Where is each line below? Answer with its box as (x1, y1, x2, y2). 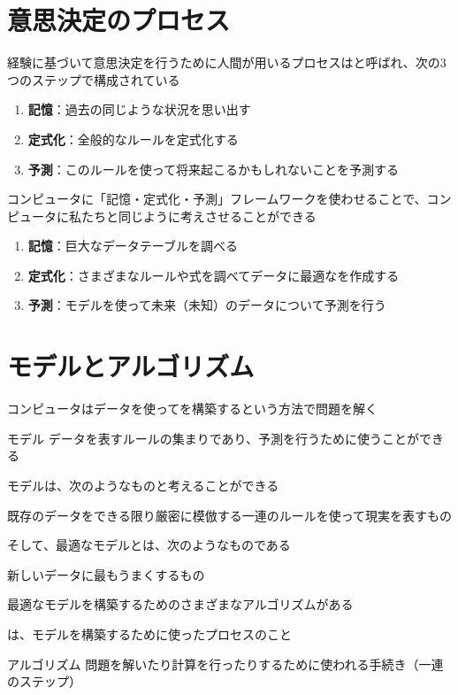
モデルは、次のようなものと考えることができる (7, 475, 279, 494)
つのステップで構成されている (7, 70, 180, 89)
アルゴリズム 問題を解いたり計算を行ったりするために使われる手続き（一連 (7, 654, 444, 673)
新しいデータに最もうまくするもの (7, 565, 205, 583)
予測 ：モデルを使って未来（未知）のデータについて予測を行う (27, 296, 386, 314)
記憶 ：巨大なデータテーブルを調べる (27, 236, 238, 255)
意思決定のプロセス (7, 2, 231, 38)
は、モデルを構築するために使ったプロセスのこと (7, 624, 292, 643)
